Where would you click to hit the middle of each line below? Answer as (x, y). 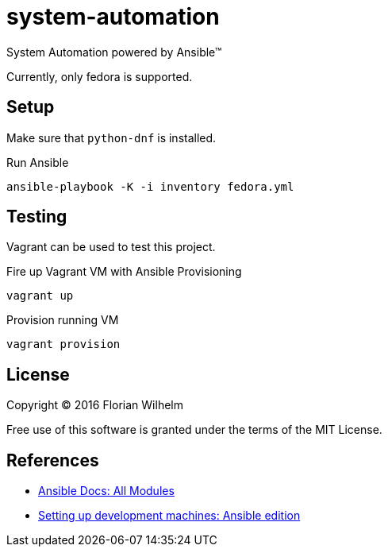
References (53, 460)
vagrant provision (63, 344)
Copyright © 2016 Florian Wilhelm (95, 405)
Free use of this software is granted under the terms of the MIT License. (194, 430)
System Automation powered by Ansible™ (114, 52)
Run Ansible (38, 162)
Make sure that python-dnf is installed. (111, 137)
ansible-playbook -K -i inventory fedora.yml (150, 186)
